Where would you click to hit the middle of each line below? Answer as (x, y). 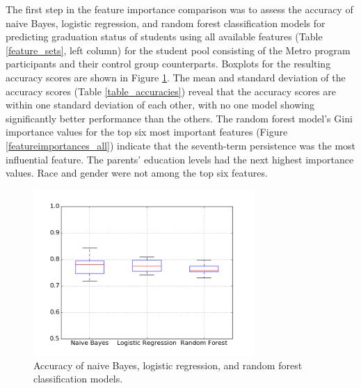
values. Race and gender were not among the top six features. (137, 173)
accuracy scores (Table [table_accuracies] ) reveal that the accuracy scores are (171, 91)
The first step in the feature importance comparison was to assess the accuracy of (179, 9)
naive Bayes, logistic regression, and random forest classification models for (166, 23)
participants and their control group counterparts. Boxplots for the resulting (168, 64)
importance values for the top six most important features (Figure (147, 132)
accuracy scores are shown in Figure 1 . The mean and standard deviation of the (176, 77)
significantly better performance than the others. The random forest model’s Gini (179, 118)
